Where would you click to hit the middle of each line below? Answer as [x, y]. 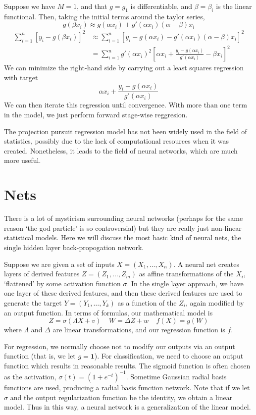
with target [21, 78]
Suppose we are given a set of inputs [59, 264]
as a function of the [147, 302]
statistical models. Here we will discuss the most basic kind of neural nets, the [123, 237]
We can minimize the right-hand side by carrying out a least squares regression [124, 68]
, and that [92, 6]
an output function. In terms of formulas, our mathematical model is [108, 312]
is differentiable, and [161, 6]
